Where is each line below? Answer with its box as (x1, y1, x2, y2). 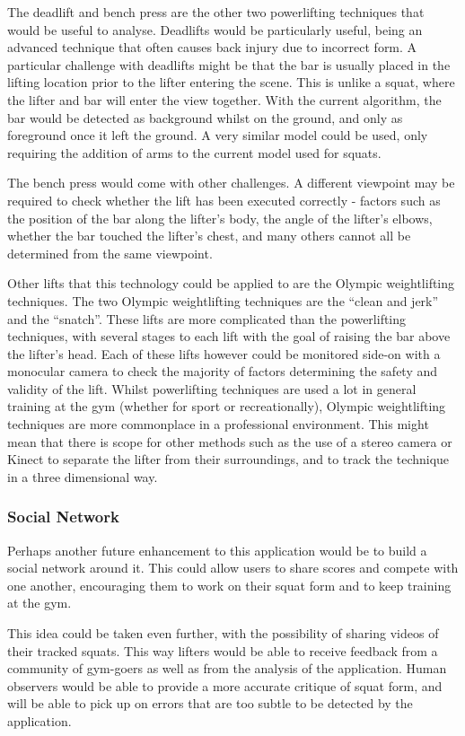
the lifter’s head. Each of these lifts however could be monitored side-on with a (7, 344, 441, 363)
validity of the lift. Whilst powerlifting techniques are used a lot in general (7, 379, 417, 398)
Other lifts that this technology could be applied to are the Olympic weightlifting (7, 274, 455, 293)
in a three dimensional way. (7, 467, 158, 486)
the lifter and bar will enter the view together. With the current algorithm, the (7, 90, 442, 109)
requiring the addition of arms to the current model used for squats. (7, 143, 382, 162)
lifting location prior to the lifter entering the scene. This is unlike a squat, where (7, 73, 455, 92)
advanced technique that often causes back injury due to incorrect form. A (7, 38, 417, 57)
